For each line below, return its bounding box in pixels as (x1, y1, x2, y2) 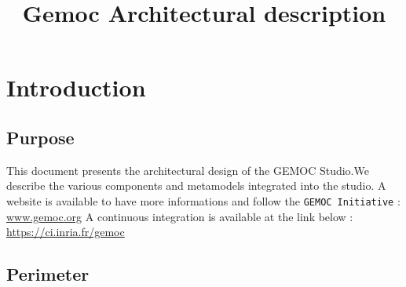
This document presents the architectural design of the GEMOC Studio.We (6, 162, 369, 178)
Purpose (6, 125, 75, 149)
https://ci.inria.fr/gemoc (6, 223, 125, 240)
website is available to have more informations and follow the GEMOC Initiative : (6, 192, 401, 209)
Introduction (6, 71, 146, 104)
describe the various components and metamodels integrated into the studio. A (6, 177, 386, 194)
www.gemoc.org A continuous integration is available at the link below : (6, 208, 353, 224)
